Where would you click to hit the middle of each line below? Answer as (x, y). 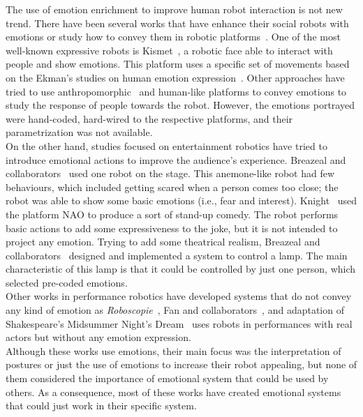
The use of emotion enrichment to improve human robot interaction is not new (174, 9)
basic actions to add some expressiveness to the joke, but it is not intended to (172, 228)
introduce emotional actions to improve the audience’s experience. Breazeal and (176, 159)
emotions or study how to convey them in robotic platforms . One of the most (173, 37)
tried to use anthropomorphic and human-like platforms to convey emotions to (176, 91)
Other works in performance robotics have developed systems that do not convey (179, 296)
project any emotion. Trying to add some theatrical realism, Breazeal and (163, 242)
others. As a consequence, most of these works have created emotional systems (173, 392)
